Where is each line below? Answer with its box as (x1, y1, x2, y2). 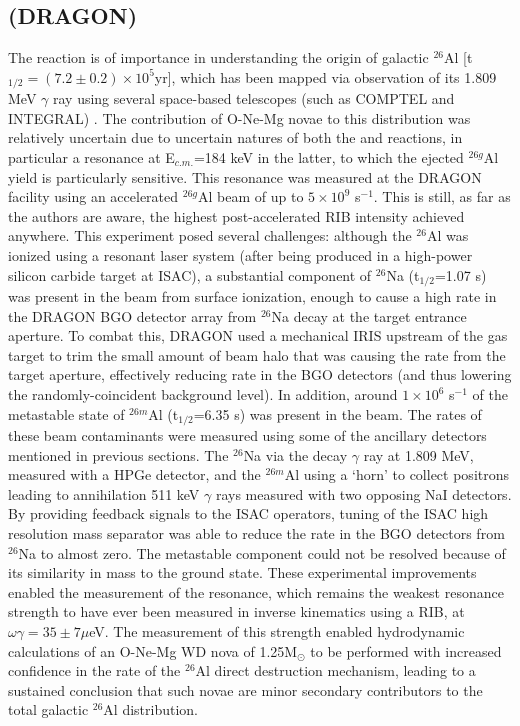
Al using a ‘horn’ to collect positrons (284, 464, 510, 485)
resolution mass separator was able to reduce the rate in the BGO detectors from (8, 523, 505, 544)
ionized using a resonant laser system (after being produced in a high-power (8, 245, 473, 265)
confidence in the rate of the (8, 660, 181, 681)
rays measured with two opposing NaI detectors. (215, 483, 512, 504)
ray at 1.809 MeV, (363, 444, 474, 465)
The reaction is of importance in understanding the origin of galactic (8, 47, 429, 68)
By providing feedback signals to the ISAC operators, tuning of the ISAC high (8, 503, 489, 524)
